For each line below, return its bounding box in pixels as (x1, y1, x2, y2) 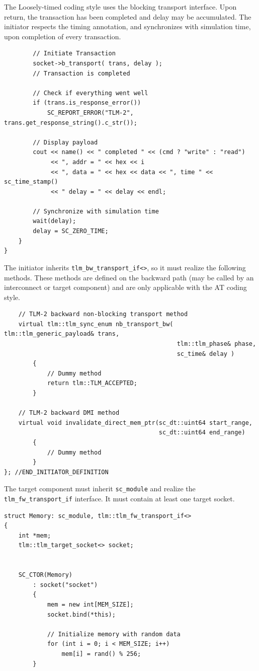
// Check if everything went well (33, 89, 148, 97)
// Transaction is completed (33, 69, 130, 77)
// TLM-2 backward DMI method (18, 409, 120, 417)
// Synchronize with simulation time (33, 207, 159, 215)
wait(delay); (33, 217, 76, 225)
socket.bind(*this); (47, 611, 116, 618)
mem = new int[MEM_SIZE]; (47, 601, 134, 609)
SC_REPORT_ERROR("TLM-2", (47, 109, 134, 116)
